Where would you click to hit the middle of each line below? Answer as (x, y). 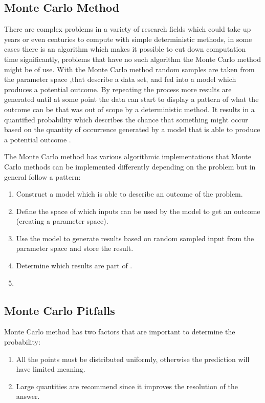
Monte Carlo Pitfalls (60, 310)
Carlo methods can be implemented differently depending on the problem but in (130, 166)
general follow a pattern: (42, 176)
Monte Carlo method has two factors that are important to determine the (120, 332)
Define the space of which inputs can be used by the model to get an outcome (138, 211)
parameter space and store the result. (75, 248)
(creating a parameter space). (62, 221)
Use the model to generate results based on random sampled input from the (135, 238)
